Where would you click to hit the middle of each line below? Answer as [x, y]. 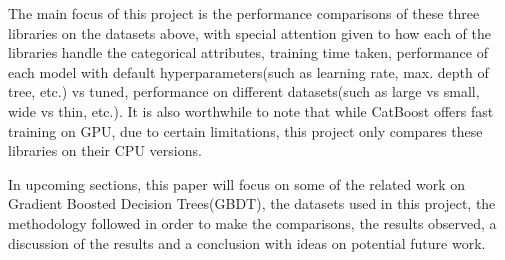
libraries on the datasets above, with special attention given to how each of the [249, 32]
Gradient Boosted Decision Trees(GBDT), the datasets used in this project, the [252, 203]
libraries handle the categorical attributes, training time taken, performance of [248, 52]
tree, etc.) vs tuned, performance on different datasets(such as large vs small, [244, 91]
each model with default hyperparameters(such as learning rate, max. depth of [248, 71]
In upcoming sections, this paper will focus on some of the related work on [237, 183]
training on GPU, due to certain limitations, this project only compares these [245, 130]
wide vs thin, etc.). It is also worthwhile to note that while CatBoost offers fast [251, 110]
